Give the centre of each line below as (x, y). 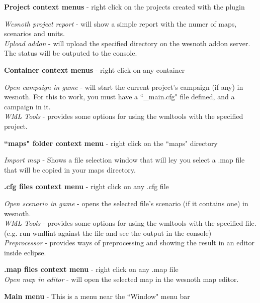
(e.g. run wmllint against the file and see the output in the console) (108, 233)
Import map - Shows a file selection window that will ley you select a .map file (124, 160)
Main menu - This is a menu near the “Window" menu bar (97, 296)
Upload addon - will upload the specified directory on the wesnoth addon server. (127, 43)
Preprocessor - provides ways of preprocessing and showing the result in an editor (129, 243)
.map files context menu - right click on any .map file (91, 269)
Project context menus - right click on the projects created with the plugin (124, 7)
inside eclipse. (25, 252)
